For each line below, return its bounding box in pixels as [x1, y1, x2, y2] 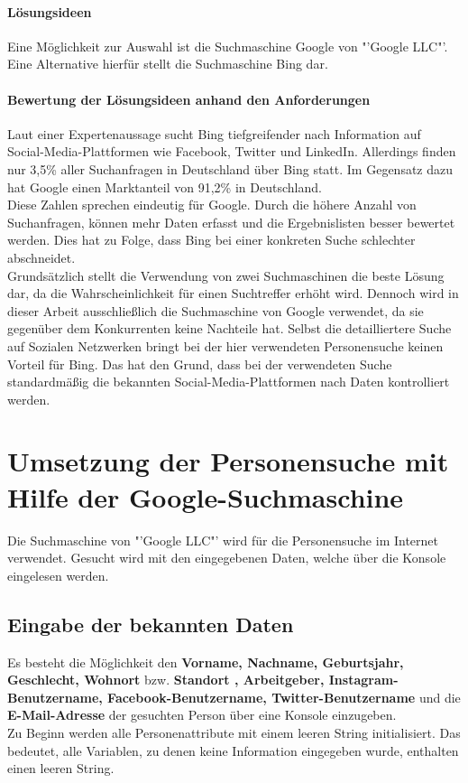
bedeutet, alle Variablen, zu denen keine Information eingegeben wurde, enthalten [7, 741, 459, 760]
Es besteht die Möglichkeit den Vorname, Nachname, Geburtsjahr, [7, 652, 404, 671]
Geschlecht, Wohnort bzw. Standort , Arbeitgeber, [7, 670, 325, 689]
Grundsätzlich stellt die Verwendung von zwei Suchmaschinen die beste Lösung [7, 266, 445, 284]
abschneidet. [7, 247, 76, 266]
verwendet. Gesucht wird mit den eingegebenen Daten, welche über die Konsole [7, 548, 446, 567]
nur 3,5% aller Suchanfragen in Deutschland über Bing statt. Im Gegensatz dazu [7, 159, 454, 178]
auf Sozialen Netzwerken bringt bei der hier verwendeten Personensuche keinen [7, 336, 444, 355]
